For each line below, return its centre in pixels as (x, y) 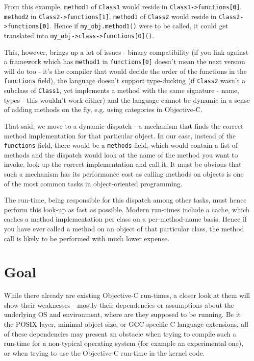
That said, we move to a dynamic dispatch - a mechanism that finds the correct (124, 125)
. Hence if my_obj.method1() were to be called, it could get (139, 26)
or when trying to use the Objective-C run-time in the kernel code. (104, 352)
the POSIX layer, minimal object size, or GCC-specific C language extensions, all (126, 324)
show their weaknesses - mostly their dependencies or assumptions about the (119, 305)
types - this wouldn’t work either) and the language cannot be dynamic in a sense (127, 100)
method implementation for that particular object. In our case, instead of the (120, 135)
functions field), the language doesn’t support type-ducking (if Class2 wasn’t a (125, 80)
